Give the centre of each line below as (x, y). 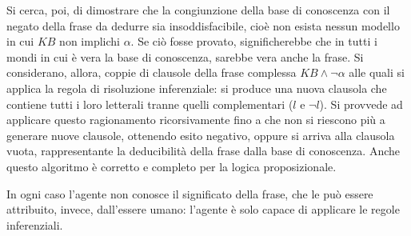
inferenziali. (35, 224)
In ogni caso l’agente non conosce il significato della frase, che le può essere (190, 193)
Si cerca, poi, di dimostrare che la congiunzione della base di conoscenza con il (198, 10)
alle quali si (377, 72)
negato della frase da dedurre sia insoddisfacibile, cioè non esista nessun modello (203, 25)
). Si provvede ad (361, 104)
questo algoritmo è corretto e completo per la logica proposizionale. (172, 166)
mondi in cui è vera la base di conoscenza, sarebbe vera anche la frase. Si (185, 56)
